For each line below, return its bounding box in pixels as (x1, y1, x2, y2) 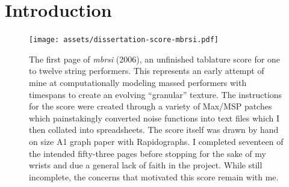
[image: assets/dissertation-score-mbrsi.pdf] (29, 35, 219, 44)
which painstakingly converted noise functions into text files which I (29, 111, 280, 124)
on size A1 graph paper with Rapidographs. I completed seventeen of (29, 135, 284, 147)
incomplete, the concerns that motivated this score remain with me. (29, 170, 279, 183)
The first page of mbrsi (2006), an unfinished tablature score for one (29, 52, 280, 65)
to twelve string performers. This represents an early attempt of (29, 64, 264, 77)
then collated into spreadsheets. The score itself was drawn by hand (29, 123, 279, 136)
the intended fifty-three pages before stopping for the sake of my (29, 147, 266, 159)
